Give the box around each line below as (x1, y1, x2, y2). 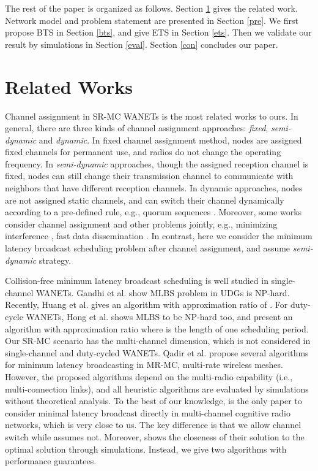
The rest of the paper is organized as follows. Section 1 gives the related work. (5, 2, 298, 14)
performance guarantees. (5, 454, 97, 467)
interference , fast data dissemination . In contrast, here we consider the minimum (5, 229, 312, 242)
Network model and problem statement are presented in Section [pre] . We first (5, 13, 298, 26)
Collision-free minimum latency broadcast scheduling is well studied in (5, 274, 268, 287)
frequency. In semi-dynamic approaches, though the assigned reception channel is (5, 157, 309, 170)
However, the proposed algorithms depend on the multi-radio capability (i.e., (5, 370, 293, 383)
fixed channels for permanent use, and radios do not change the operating (5, 145, 281, 158)
